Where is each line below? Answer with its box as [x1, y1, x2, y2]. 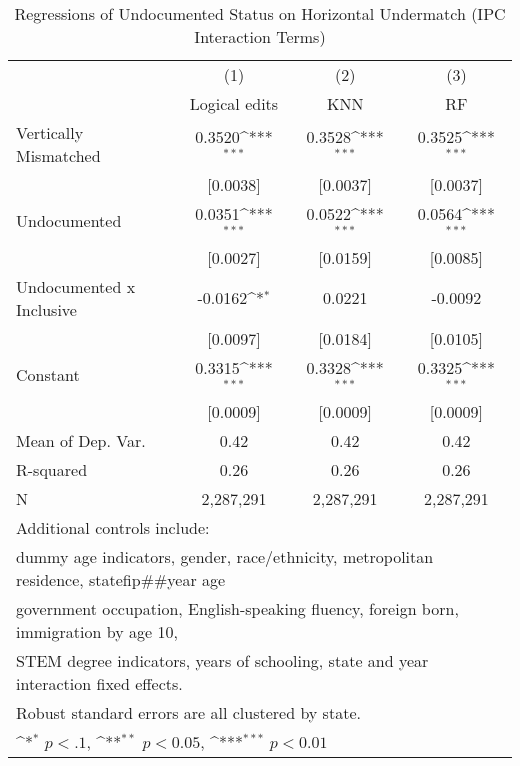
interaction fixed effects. [16, 671, 183, 695]
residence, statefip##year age [16, 567, 226, 591]
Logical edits [189, 92, 279, 115]
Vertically [16, 121, 84, 144]
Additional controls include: [16, 515, 210, 539]
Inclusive [16, 297, 77, 321]
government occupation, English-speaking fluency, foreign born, [16, 596, 459, 620]
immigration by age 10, [16, 619, 178, 643]
